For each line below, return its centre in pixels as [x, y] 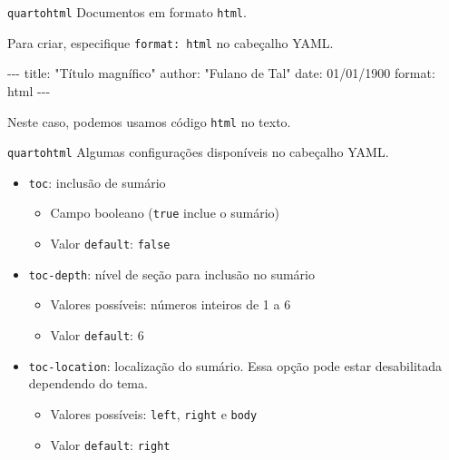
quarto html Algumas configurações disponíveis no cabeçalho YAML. [198, 152]
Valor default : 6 [97, 335]
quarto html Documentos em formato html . [127, 12]
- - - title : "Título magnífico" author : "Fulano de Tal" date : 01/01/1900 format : [221, 73]
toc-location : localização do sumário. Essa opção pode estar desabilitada [235, 365]
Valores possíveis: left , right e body [154, 413]
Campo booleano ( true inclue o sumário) [165, 213]
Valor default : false [110, 244]
